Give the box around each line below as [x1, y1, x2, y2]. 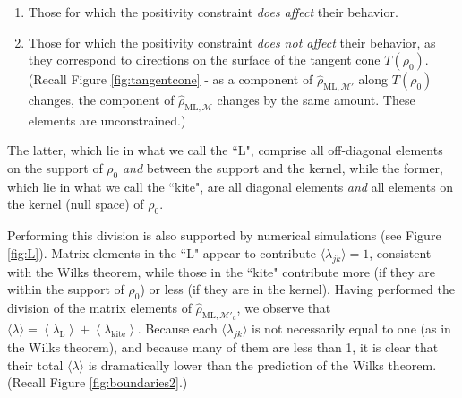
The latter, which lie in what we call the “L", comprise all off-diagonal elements [7, 141, 443, 160]
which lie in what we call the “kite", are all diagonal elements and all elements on [7, 177, 454, 195]
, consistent [369, 243, 432, 262]
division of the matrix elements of [7, 298, 192, 316]
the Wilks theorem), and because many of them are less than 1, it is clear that [7, 337, 439, 356]
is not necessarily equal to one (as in [252, 319, 451, 338]
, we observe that [236, 298, 331, 316]
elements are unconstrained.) [28, 110, 186, 129]
